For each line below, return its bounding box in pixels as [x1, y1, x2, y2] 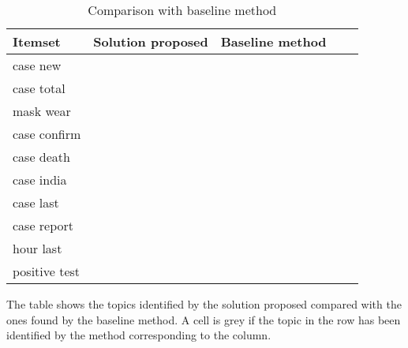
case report [13, 216, 74, 234]
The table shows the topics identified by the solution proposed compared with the [6, 296, 402, 312]
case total [13, 79, 66, 97]
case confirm [13, 125, 81, 143]
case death [13, 148, 70, 166]
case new [13, 56, 62, 74]
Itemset [13, 32, 61, 51]
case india [13, 170, 67, 189]
